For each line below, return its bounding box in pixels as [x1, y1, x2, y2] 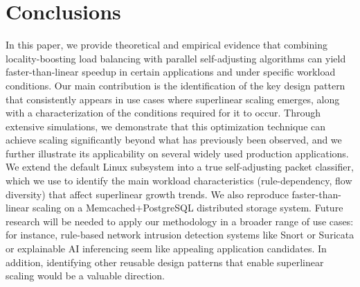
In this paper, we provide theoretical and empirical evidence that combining [6, 37, 327, 52]
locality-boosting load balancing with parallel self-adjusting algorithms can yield [6, 51, 346, 65]
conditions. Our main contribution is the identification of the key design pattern [6, 78, 345, 92]
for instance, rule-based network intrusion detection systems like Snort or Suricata [6, 227, 354, 242]
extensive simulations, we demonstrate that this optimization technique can [6, 119, 326, 133]
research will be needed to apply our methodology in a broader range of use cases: [6, 214, 354, 228]
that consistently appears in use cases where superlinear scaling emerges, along [6, 92, 340, 106]
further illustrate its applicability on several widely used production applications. [6, 146, 349, 160]
